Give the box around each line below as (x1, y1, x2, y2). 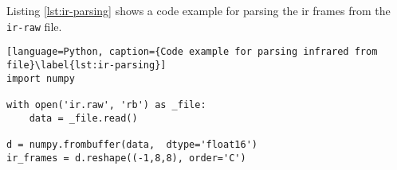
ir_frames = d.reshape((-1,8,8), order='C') (6, 152, 246, 164)
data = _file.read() (29, 112, 138, 124)
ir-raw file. (6, 17, 62, 34)
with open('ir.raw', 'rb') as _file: (6, 99, 206, 110)
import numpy (6, 72, 75, 84)
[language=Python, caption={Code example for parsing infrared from (6, 46, 378, 58)
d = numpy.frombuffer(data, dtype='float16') (6, 138, 257, 150)
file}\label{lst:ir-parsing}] (6, 59, 167, 71)
